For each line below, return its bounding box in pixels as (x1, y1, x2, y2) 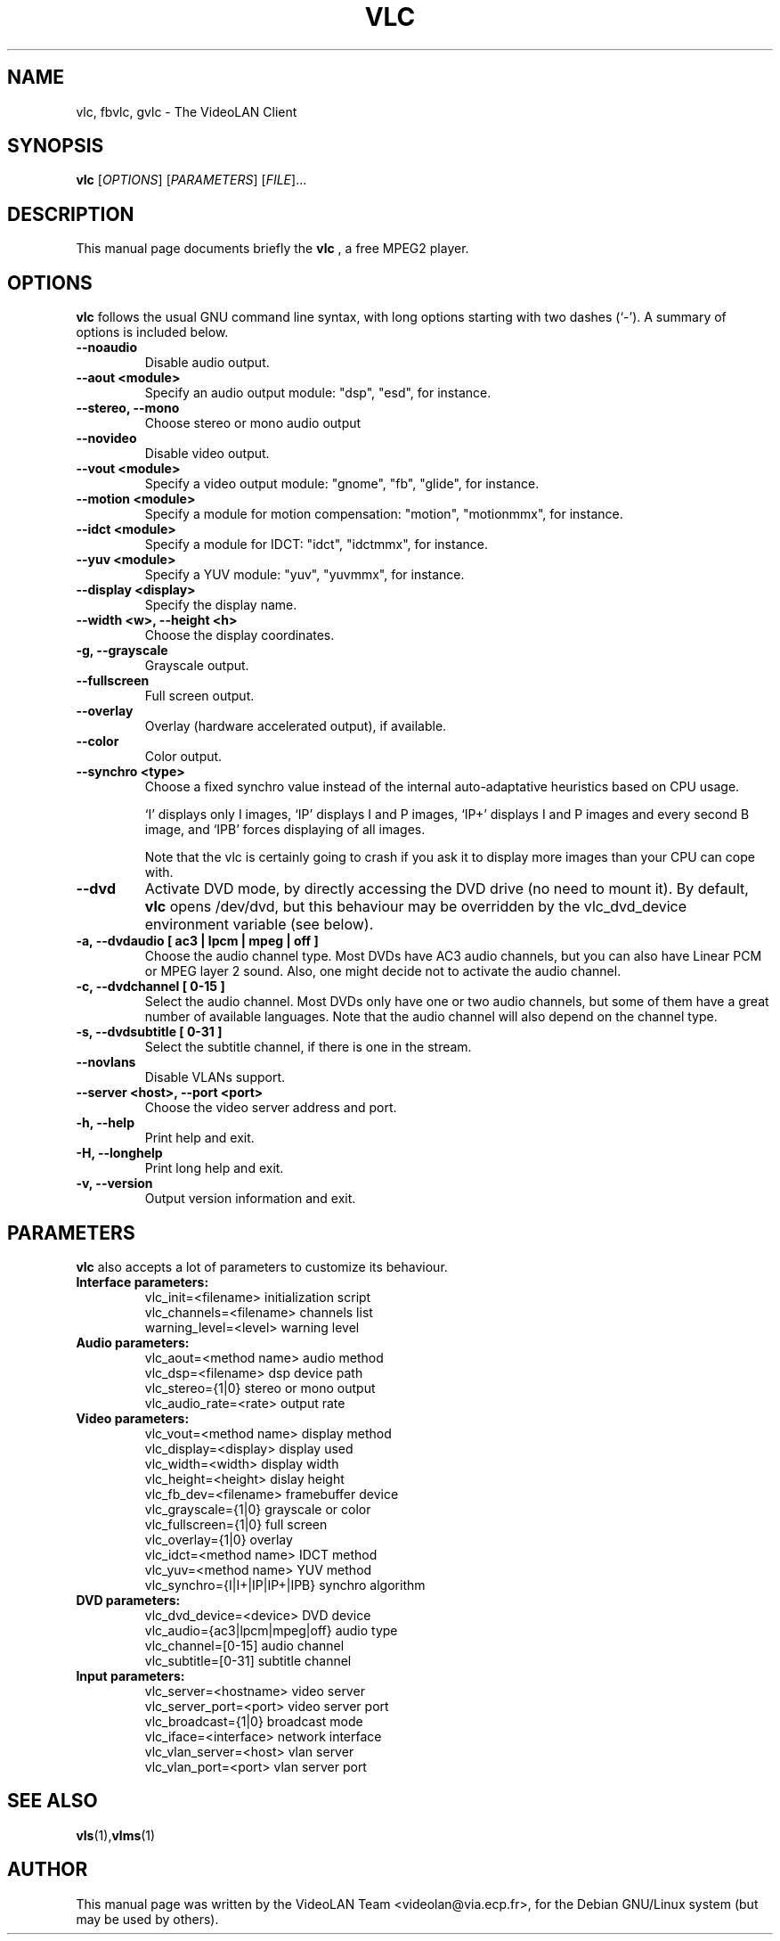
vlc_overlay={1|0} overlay (144, 1531, 293, 1547)
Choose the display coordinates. (144, 627, 335, 643)
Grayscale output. (144, 658, 249, 674)
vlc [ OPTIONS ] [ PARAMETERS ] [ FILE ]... (76, 172, 307, 188)
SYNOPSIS (7, 135, 104, 158)
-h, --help (76, 1115, 134, 1131)
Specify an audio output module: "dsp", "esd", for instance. (144, 385, 492, 401)
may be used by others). (76, 1911, 219, 1927)
